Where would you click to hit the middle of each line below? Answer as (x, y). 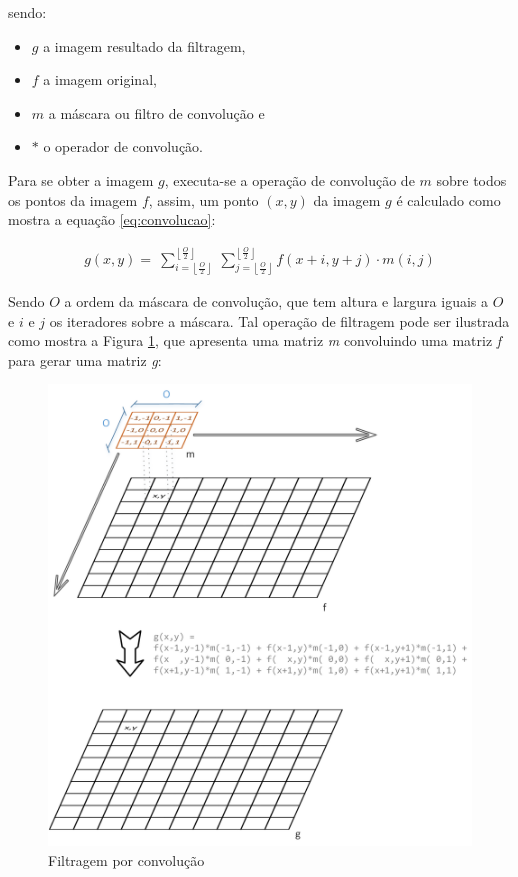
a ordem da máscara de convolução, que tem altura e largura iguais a (276, 301)
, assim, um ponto (203, 199)
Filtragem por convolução (126, 859)
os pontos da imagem (73, 199)
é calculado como (448, 199)
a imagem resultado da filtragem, (144, 45)
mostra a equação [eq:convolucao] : (112, 219)
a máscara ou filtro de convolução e (156, 112)
